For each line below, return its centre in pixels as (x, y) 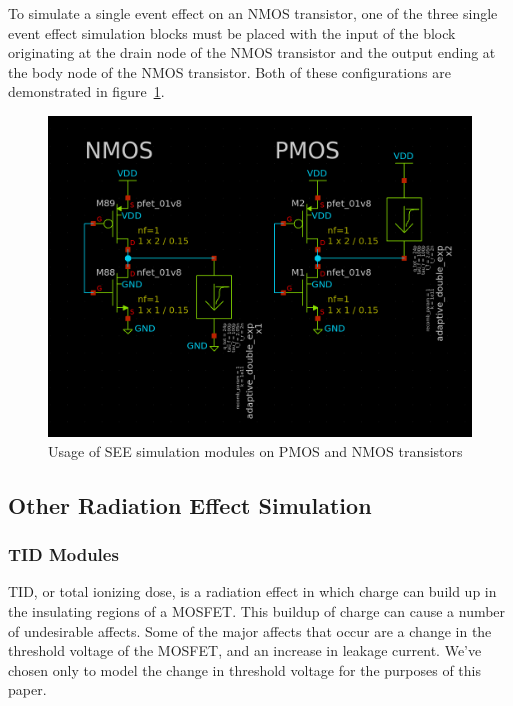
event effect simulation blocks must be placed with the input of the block (232, 32)
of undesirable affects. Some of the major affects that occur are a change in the (250, 630)
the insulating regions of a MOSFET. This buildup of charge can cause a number (257, 611)
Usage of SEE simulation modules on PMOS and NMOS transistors (255, 450)
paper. (27, 689)
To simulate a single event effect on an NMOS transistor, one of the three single (253, 13)
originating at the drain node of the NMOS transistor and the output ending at (252, 52)
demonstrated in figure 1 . (86, 91)
